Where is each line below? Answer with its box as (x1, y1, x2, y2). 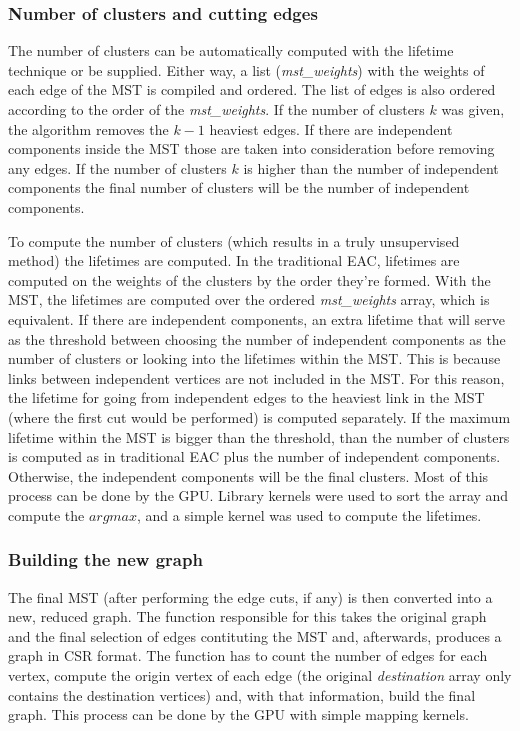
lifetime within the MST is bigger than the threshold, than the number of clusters (8, 426, 510, 447)
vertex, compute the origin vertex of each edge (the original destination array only (8, 665, 512, 686)
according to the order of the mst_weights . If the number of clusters (8, 99, 425, 119)
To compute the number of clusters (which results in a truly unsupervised (8, 230, 460, 251)
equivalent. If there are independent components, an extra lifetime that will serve (8, 308, 505, 329)
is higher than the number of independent (243, 157, 499, 178)
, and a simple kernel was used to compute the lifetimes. (137, 504, 482, 525)
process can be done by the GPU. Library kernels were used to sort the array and (8, 485, 509, 506)
